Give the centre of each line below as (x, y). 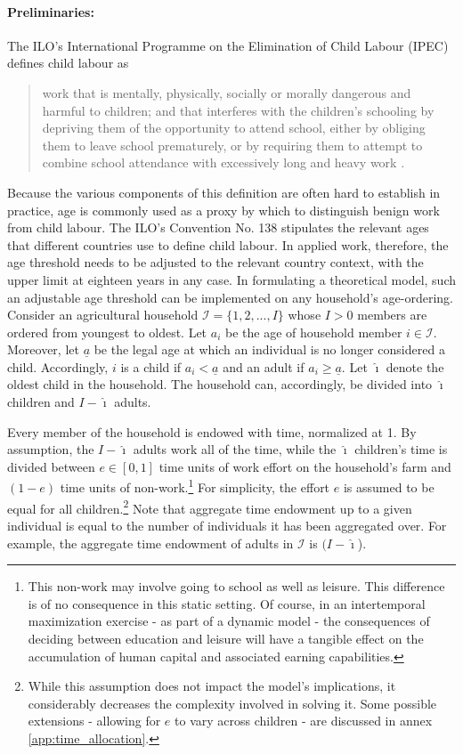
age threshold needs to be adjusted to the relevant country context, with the (215, 262)
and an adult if (264, 366)
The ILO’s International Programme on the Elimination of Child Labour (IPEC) (228, 45)
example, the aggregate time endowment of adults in (150, 543)
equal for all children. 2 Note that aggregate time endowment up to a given (210, 507)
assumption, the (51, 449)
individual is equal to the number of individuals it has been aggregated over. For (227, 525)
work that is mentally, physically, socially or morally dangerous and (227, 92)
